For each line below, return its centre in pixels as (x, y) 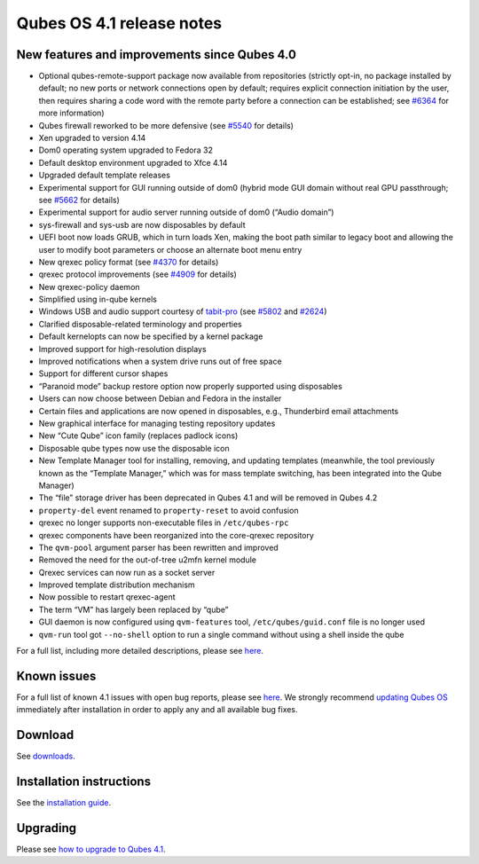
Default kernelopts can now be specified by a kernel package (151, 336)
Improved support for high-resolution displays (123, 349)
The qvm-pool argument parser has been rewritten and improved (158, 547)
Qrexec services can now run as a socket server (127, 572)
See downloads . (46, 756)
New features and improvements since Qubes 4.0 (157, 55)
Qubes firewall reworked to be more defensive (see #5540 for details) (166, 125)
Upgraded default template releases (104, 175)
